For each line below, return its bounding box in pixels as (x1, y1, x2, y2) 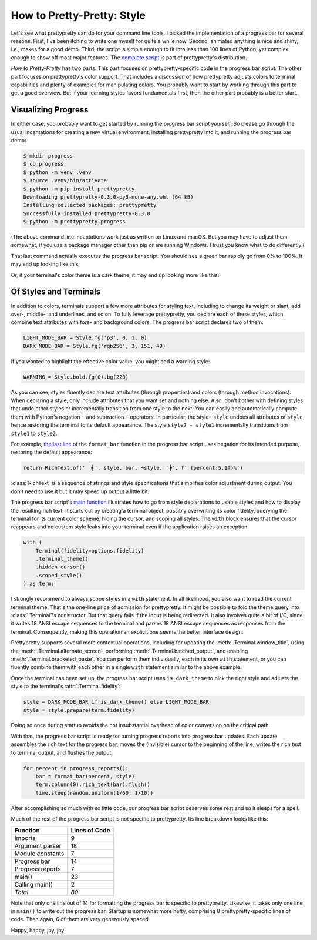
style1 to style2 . (11, 430, 58, 437)
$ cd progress (23, 160, 64, 168)
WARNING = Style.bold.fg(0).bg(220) (23, 373, 129, 380)
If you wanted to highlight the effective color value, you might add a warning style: (11, 357, 210, 364)
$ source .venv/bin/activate (23, 177, 107, 184)
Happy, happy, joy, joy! (11, 926, 66, 934)
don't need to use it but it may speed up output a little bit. (11, 488, 150, 495)
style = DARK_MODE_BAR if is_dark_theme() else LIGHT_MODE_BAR (23, 698, 210, 705)
